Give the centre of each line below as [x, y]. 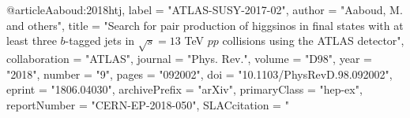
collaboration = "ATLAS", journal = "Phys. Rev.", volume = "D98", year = [189, 58]
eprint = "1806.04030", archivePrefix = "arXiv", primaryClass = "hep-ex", [184, 89]
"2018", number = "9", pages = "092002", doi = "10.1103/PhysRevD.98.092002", [199, 74]
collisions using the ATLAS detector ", [313, 41]
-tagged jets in [100, 41]
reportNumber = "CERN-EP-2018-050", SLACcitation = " [148, 104]
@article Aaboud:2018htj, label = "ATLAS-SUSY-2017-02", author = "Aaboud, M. [205, 9]
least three [32, 41]
